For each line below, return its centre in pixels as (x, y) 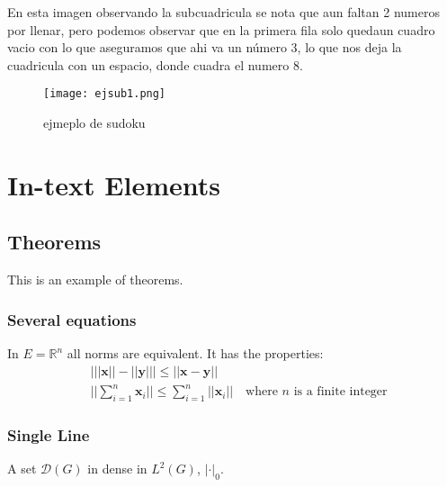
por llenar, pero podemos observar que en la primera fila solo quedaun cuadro (221, 29)
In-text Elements (114, 184)
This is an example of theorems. (95, 280)
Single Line (49, 434)
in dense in (117, 469)
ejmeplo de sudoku (94, 123)
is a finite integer (340, 392)
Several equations (72, 319)
